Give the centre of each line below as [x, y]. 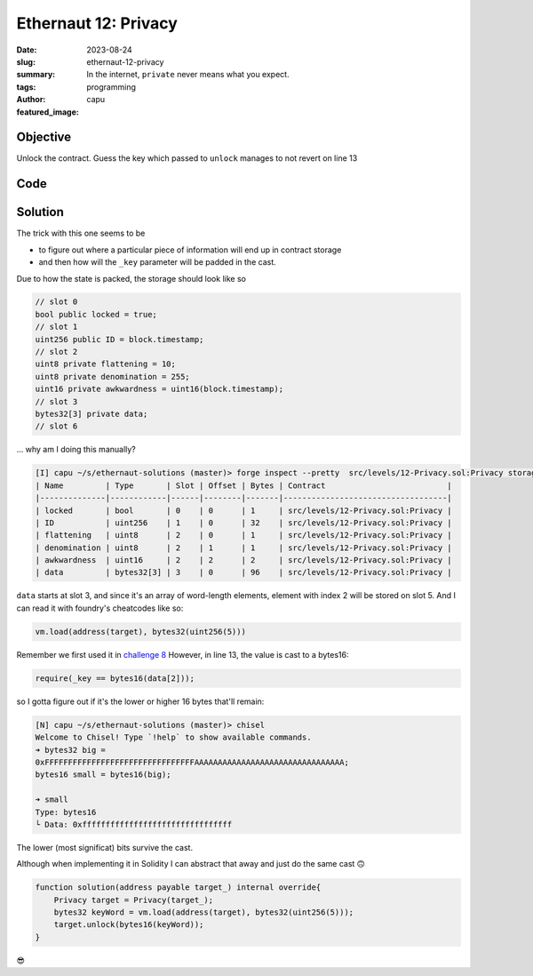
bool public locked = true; [96, 314]
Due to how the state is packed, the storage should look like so [131, 278]
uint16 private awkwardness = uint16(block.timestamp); [159, 389]
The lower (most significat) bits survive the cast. [105, 847]
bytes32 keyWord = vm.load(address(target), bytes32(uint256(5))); [204, 912]
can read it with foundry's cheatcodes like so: [100, 608]
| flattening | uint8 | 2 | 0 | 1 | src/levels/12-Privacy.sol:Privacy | [243, 535]
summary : [36, 75]
